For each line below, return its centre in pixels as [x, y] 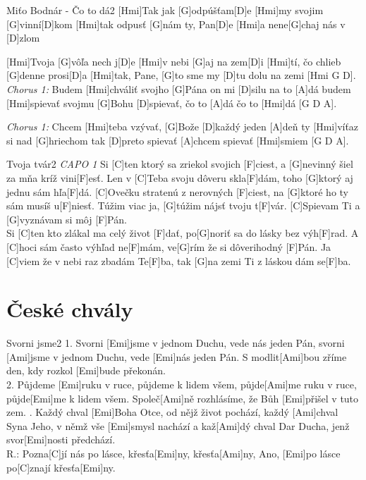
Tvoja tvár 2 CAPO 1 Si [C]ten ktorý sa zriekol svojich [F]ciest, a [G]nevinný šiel [180, 164]
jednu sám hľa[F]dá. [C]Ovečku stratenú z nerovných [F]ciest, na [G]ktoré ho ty [178, 191]
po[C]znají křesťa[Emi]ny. [61, 467]
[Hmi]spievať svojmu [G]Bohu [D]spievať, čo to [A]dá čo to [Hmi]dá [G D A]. [172, 103]
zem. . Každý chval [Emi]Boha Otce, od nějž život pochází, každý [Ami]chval [172, 412]
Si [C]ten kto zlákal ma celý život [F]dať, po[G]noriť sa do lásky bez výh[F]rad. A [183, 233]
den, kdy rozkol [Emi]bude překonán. [86, 370]
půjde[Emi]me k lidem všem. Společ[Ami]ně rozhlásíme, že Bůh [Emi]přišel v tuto [183, 398]
